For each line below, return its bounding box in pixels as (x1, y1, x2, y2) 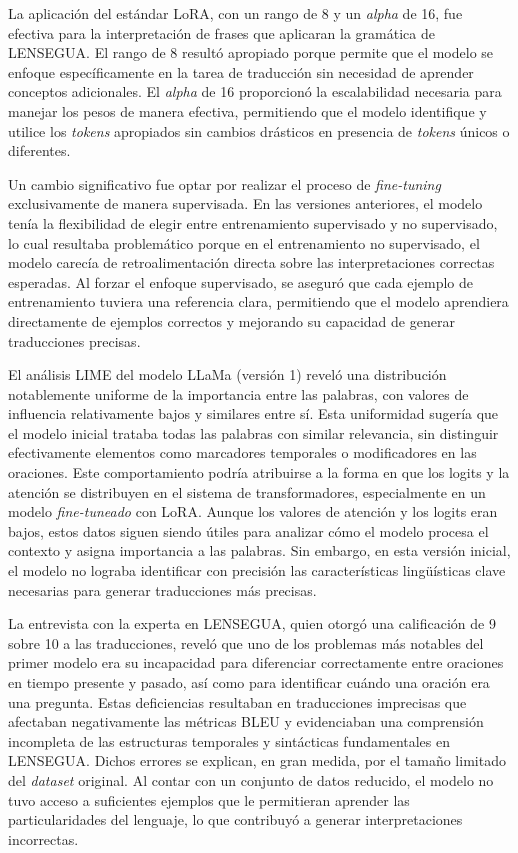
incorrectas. (8, 828, 79, 849)
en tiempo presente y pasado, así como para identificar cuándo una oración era (8, 672, 490, 692)
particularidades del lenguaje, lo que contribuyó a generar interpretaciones (8, 809, 463, 830)
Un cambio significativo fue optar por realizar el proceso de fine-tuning (8, 173, 441, 194)
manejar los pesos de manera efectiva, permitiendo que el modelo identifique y (8, 100, 487, 121)
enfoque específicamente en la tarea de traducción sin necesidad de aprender (8, 61, 474, 82)
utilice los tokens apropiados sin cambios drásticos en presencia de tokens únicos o (8, 120, 510, 141)
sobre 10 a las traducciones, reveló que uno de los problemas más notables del (8, 632, 484, 653)
